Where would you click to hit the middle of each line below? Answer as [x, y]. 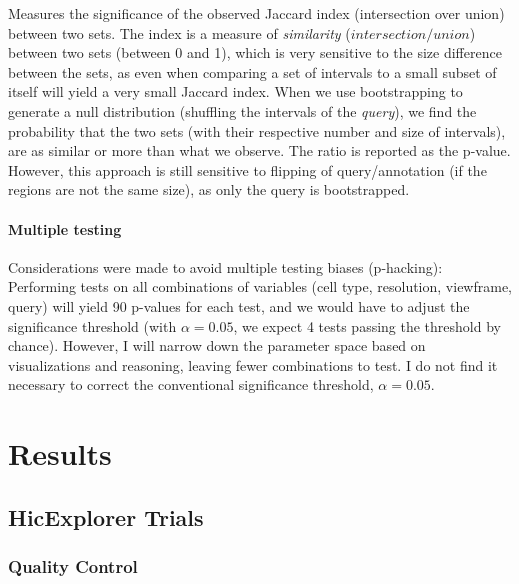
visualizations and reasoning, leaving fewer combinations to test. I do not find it [253, 364]
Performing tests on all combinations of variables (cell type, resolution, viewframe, [260, 286]
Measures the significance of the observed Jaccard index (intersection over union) [256, 13]
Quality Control [73, 565]
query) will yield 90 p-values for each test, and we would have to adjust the [239, 305]
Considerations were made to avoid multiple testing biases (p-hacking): [225, 266]
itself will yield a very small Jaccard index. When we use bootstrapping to [235, 91]
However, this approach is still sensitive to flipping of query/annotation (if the [247, 169]
